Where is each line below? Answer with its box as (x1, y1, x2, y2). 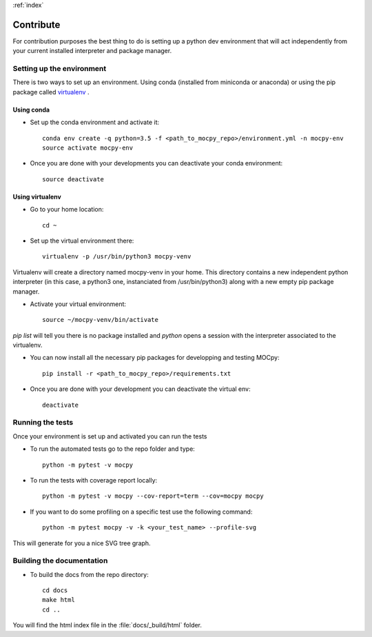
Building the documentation (12, 556, 108, 565)
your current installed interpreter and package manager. (12, 47, 172, 55)
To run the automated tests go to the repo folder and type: (30, 445, 196, 453)
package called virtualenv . (12, 88, 90, 96)
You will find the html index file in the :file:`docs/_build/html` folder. (12, 621, 203, 629)
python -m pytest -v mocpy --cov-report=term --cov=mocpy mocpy (42, 492, 265, 500)
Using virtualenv (12, 192, 61, 201)
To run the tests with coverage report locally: (30, 476, 158, 484)
